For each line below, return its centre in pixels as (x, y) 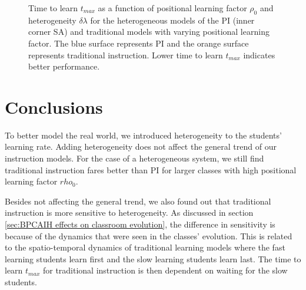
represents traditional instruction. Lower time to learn (126, 55)
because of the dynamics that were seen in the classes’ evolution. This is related (149, 235)
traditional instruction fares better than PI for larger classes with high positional (151, 169)
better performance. (64, 66)
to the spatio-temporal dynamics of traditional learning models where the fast (145, 247)
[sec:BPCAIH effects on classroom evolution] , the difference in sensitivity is (140, 224)
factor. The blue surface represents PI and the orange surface (139, 43)
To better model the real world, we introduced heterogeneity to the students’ (143, 135)
